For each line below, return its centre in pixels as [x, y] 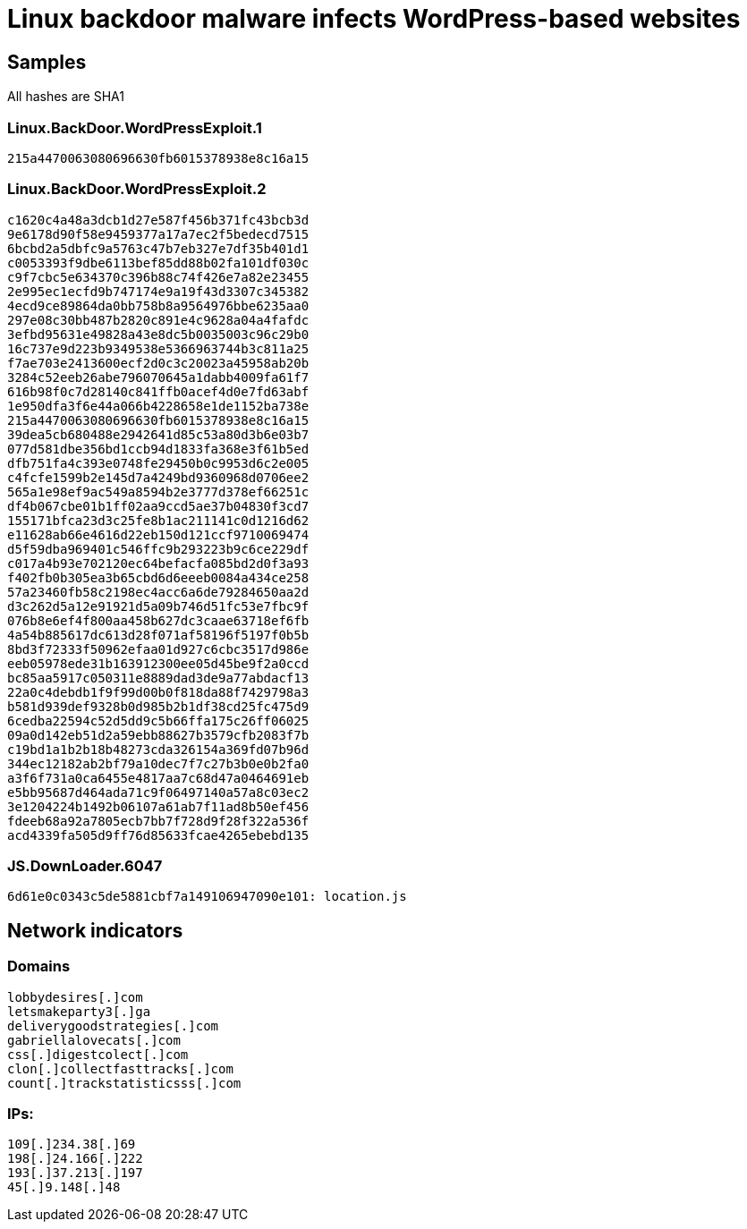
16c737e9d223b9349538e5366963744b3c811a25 [158, 348]
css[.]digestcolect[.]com [98, 1054]
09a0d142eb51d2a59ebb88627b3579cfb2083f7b [158, 735]
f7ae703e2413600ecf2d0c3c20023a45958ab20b [158, 363]
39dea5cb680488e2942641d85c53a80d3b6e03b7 [158, 434]
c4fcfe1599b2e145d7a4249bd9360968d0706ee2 [158, 477]
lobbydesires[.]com [75, 997]
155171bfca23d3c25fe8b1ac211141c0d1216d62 [158, 520]
